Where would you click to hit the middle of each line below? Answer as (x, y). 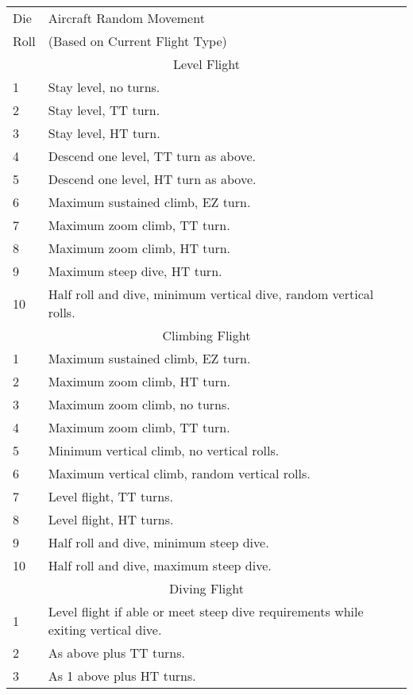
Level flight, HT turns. (111, 519)
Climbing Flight (206, 335)
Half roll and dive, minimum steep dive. (158, 542)
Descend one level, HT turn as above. (152, 179)
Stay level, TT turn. (104, 110)
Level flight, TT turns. (110, 496)
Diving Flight (206, 588)
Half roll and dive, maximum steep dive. (160, 565)
